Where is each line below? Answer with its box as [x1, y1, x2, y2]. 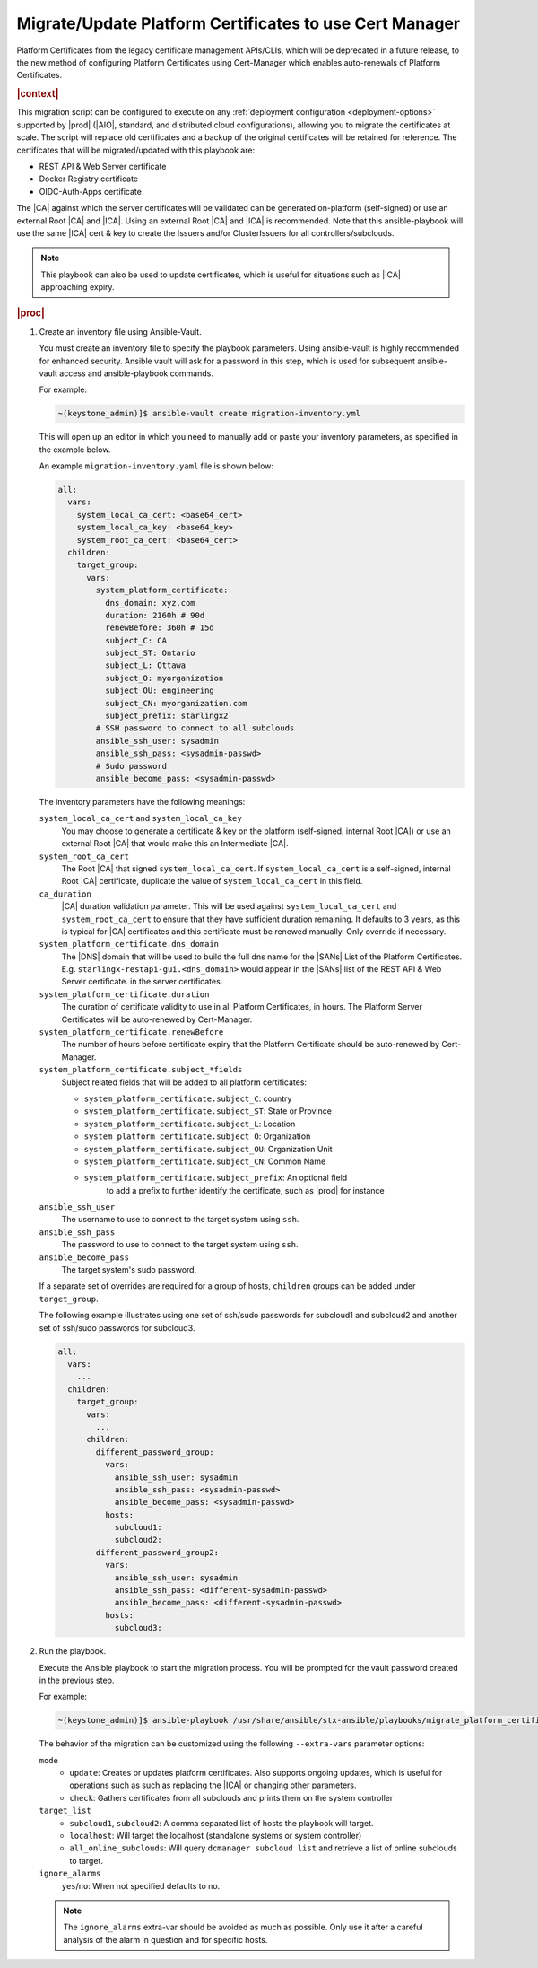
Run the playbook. [39, 1646, 107, 1657]
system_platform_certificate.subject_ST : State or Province [83, 1106, 332, 1116]
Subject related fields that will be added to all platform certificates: [61, 1077, 308, 1088]
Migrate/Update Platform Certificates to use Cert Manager [16, 13, 461, 33]
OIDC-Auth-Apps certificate [39, 186, 143, 197]
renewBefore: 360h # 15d [104, 623, 214, 633]
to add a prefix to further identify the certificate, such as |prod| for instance [106, 1185, 385, 1195]
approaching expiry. [40, 282, 116, 293]
